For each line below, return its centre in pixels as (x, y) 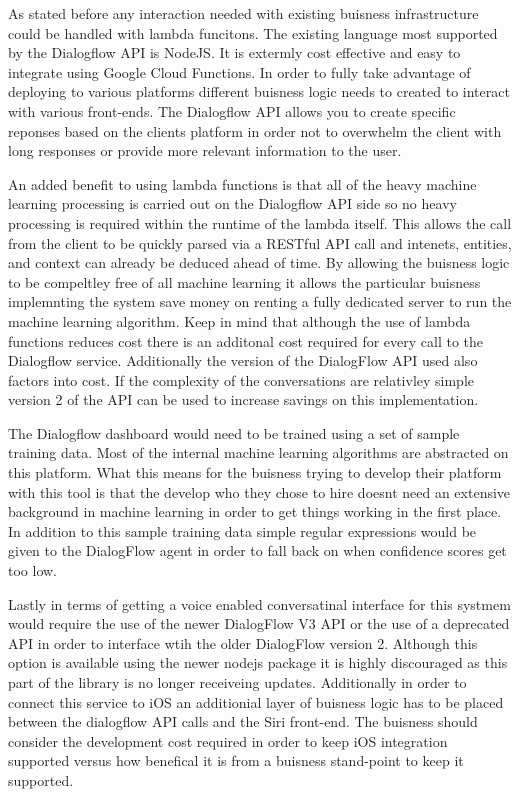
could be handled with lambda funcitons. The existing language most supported (253, 32)
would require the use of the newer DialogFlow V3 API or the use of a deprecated (259, 623)
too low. (32, 570)
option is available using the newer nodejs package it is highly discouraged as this (258, 662)
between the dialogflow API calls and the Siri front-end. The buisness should (243, 721)
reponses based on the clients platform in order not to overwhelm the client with (255, 130)
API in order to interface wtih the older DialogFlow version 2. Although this (243, 642)
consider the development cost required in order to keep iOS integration (228, 740)
